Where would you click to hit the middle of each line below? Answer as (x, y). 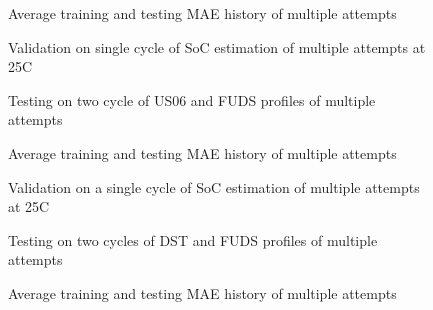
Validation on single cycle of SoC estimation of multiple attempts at (217, 46)
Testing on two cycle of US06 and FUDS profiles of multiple (192, 99)
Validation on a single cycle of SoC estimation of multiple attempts (214, 186)
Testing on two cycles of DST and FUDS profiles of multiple (193, 239)
